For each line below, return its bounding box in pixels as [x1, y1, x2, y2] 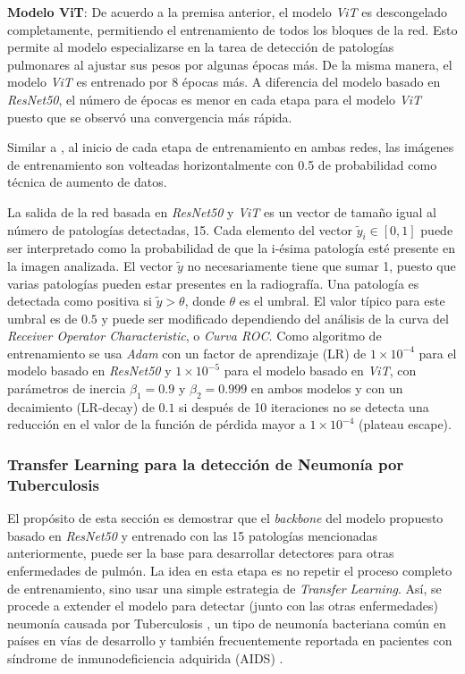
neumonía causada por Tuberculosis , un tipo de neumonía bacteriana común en [7, 613, 446, 632]
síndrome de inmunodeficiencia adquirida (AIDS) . [7, 648, 283, 667]
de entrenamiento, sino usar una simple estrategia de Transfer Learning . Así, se [7, 578, 442, 597]
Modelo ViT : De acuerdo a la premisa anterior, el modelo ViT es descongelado [7, 3, 448, 21]
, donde [184, 291, 225, 310]
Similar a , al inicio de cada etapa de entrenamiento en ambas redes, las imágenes [7, 138, 454, 156]
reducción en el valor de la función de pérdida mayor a [7, 415, 306, 434]
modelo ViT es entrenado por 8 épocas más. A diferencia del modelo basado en [7, 72, 441, 91]
